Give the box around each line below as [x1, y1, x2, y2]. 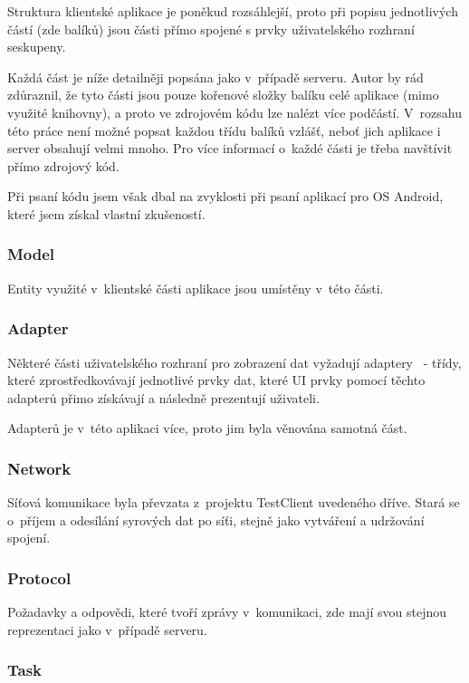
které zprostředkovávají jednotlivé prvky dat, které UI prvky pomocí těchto [7, 370, 426, 390]
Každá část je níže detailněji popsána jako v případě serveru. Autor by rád [7, 67, 424, 86]
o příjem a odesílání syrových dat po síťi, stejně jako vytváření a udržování [7, 510, 425, 529]
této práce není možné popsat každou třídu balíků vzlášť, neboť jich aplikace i [7, 120, 441, 139]
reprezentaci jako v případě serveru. [7, 620, 207, 639]
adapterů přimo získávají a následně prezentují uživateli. [7, 388, 320, 407]
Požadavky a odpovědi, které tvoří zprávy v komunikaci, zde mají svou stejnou [7, 602, 447, 621]
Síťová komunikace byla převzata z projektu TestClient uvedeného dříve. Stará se [7, 493, 460, 512]
